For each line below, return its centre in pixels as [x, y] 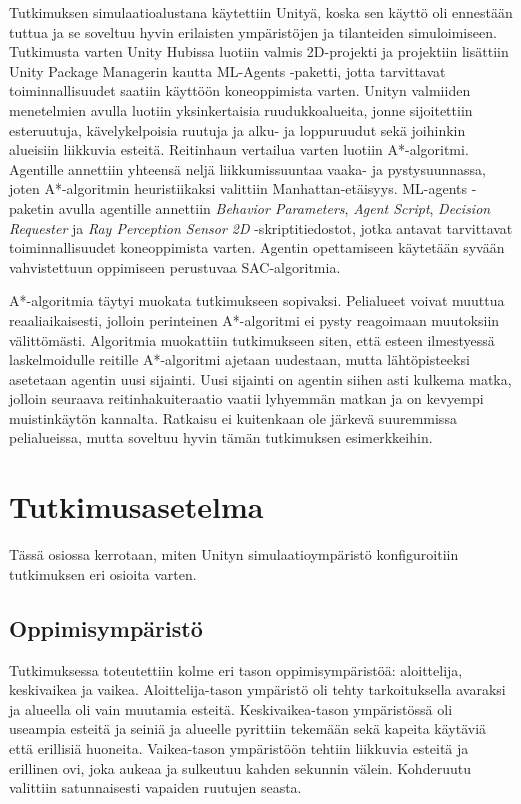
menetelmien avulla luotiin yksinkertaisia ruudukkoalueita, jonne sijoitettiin [241, 109]
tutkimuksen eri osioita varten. [103, 573]
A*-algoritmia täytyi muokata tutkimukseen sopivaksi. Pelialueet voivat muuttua [257, 300]
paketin [32, 207]
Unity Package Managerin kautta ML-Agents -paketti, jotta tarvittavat [227, 70]
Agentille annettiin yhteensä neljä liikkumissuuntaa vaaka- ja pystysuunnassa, [247, 168]
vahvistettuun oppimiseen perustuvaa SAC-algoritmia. [175, 266]
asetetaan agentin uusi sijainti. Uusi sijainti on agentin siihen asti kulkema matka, [260, 378]
